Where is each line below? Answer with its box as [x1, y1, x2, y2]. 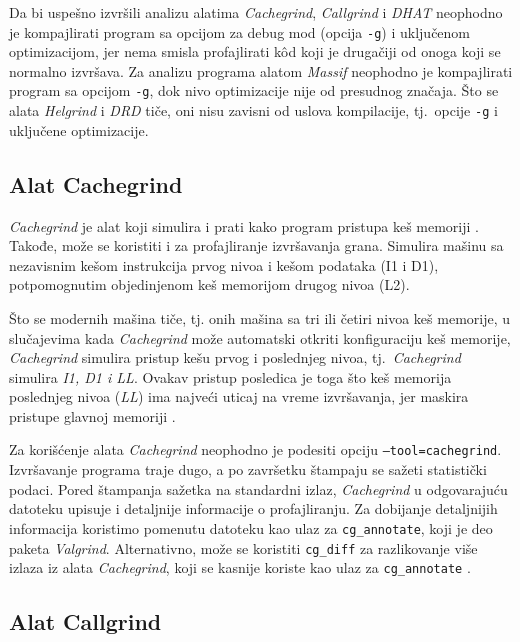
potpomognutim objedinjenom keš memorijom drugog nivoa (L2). [9, 274, 410, 295]
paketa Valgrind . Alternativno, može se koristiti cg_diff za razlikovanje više [9, 537, 478, 558]
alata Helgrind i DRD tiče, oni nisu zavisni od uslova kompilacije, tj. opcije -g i [9, 100, 498, 121]
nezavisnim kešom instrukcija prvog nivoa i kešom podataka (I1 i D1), [9, 254, 439, 275]
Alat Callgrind [9, 606, 162, 637]
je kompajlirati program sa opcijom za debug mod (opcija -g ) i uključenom [9, 21, 471, 42]
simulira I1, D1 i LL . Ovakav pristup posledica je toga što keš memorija [9, 366, 452, 387]
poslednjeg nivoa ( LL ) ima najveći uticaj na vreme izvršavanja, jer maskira [9, 386, 469, 407]
